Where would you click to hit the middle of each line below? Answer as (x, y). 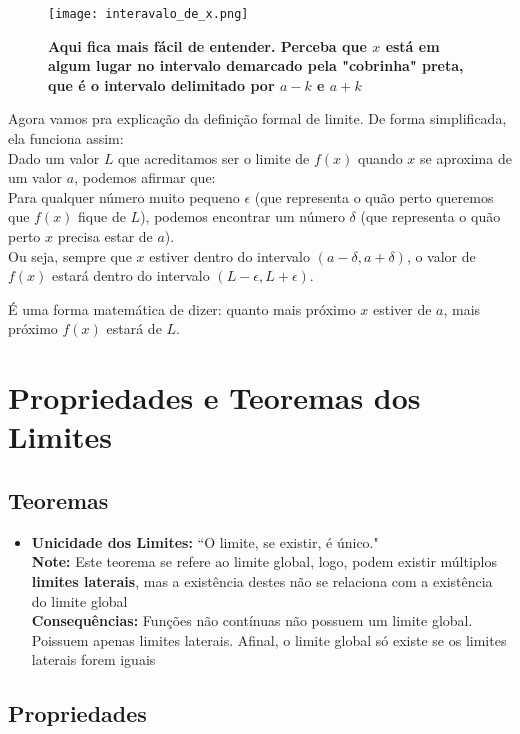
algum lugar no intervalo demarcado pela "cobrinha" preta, (256, 65)
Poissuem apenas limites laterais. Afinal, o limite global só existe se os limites (269, 639)
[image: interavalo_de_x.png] (148, 14)
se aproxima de (466, 157)
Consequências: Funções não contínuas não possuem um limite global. (252, 620)
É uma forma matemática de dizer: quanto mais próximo (182, 308)
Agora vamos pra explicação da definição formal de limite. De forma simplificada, (257, 118)
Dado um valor (54, 157)
